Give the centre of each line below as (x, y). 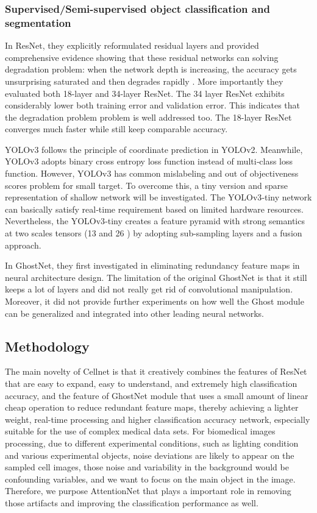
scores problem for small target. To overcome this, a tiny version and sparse (146, 185)
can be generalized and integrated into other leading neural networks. (134, 313)
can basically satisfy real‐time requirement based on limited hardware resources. (154, 209)
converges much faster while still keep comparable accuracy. (116, 129)
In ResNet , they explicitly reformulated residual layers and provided (132, 45)
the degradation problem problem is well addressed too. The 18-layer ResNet (148, 117)
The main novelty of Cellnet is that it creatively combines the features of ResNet (156, 371)
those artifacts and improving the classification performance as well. (132, 502)
